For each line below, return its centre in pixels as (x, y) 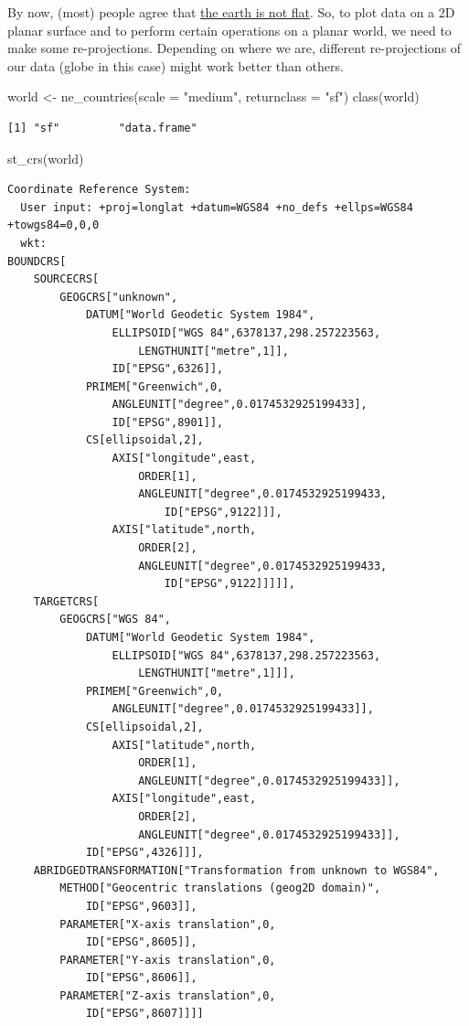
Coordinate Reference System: (99, 190)
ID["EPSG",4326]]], (144, 853)
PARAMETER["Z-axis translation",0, (168, 995)
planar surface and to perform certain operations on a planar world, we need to (229, 30)
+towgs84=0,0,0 (53, 225)
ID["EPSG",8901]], (168, 422)
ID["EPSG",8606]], (141, 978)
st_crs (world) (46, 158)
